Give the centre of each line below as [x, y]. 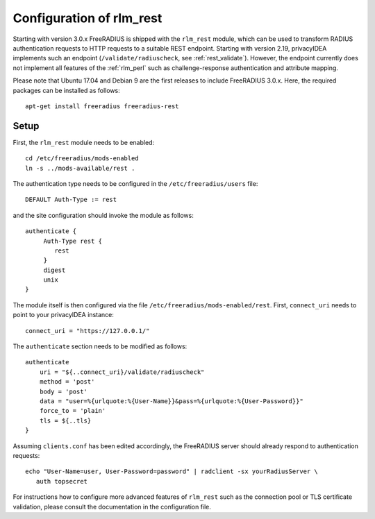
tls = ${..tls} [65, 420]
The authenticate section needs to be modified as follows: [100, 346]
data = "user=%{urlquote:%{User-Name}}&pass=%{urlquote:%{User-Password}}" [171, 401]
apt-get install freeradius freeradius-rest [102, 106]
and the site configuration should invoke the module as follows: [103, 215]
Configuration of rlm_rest [87, 18]
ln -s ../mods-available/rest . [80, 168]
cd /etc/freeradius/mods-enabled [82, 159]
